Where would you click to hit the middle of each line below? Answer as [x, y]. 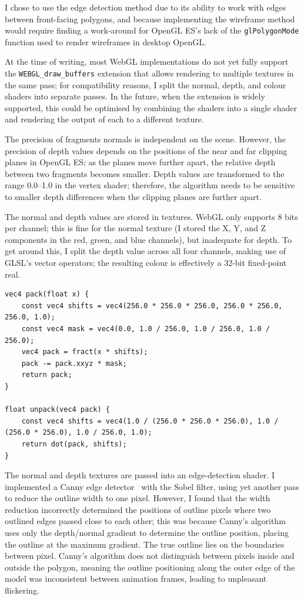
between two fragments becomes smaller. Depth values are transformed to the [145, 173]
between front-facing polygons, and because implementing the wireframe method [150, 19]
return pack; [47, 375]
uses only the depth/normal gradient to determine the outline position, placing [147, 533]
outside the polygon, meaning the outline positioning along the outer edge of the [150, 567]
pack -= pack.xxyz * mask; [74, 363]
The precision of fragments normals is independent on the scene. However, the [146, 139]
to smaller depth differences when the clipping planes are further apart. [133, 197]
